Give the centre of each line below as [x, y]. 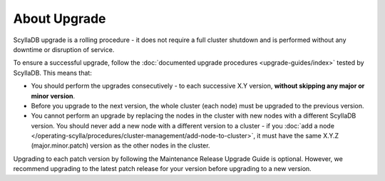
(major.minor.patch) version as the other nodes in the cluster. [120, 145]
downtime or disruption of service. [64, 49]
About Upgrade [60, 19]
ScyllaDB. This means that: [52, 73]
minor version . [53, 95]
